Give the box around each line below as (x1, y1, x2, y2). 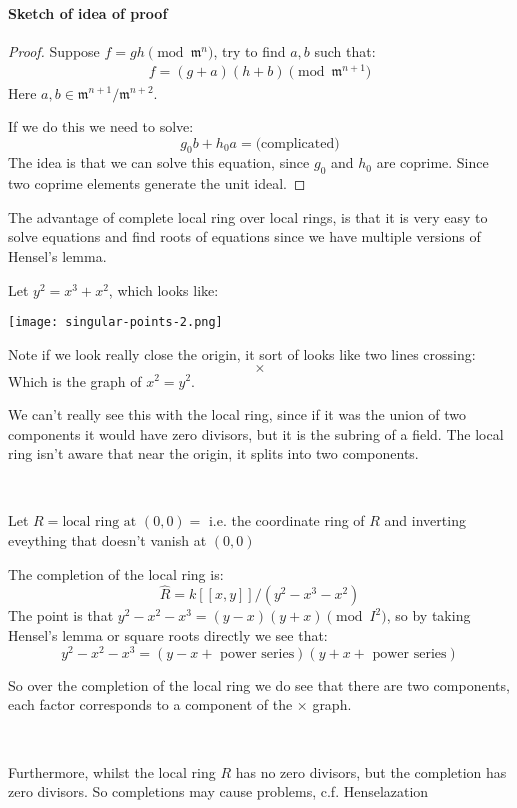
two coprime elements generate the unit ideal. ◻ (8, 173, 306, 194)
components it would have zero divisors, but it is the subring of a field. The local (8, 423, 504, 444)
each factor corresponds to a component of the (8, 694, 293, 715)
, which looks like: (108, 279, 219, 300)
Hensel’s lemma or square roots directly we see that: (8, 625, 328, 646)
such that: (314, 40, 376, 61)
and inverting (384, 510, 466, 531)
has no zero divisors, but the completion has (235, 761, 507, 782)
